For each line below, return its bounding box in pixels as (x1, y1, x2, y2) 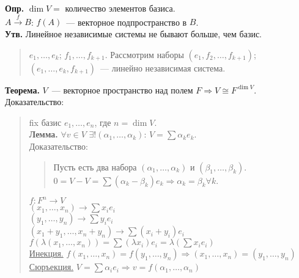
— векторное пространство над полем (51, 83, 193, 96)
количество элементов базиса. (65, 2, 175, 14)
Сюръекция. (29, 260, 74, 273)
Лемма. (29, 128, 58, 141)
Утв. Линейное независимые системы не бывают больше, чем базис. (5, 27, 262, 40)
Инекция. (29, 247, 64, 260)
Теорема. (5, 83, 40, 96)
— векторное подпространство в (66, 15, 187, 28)
